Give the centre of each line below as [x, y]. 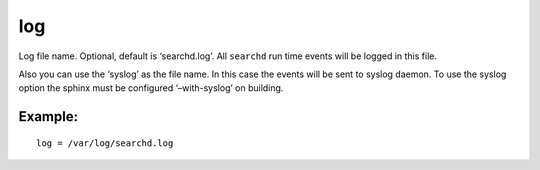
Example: [48, 116]
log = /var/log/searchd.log [105, 143]
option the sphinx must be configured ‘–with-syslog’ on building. [151, 88]
